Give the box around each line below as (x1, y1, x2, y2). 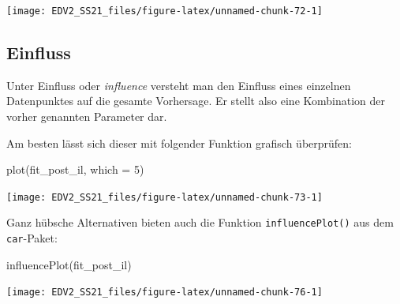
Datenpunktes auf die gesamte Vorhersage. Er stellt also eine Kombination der (6, 92, 386, 109)
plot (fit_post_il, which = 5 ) (6, 161, 144, 178)
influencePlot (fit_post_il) (6, 256, 132, 272)
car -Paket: (6, 230, 58, 246)
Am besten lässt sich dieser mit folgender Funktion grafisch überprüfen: (6, 134, 352, 151)
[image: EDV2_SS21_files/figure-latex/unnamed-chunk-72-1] (6, 6, 323, 17)
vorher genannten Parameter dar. (6, 108, 167, 125)
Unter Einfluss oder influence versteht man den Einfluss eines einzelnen (6, 77, 351, 93)
